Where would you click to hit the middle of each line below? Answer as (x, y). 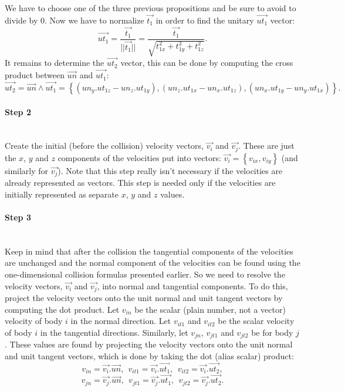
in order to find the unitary (205, 20)
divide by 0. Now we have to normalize (75, 20)
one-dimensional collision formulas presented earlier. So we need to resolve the (145, 274)
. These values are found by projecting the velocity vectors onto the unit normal (149, 344)
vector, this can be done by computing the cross (207, 63)
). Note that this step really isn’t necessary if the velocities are (170, 170)
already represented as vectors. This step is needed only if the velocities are (140, 183)
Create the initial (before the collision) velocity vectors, (104, 146)
